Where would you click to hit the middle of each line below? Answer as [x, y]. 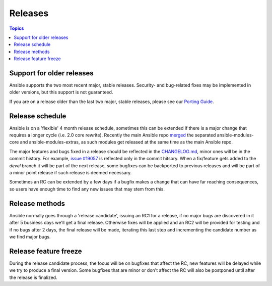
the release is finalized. [33, 277]
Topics [17, 28]
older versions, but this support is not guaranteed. [61, 92]
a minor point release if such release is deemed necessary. [71, 173]
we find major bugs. [30, 236]
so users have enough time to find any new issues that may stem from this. [87, 189]
